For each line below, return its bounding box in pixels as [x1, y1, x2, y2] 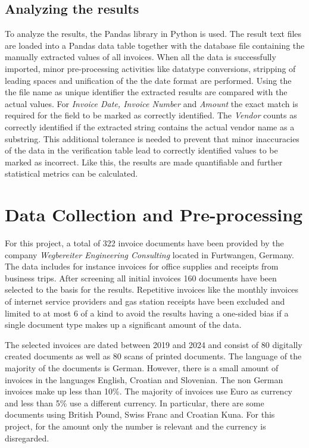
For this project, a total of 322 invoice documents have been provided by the [5, 237, 284, 249]
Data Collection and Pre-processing [5, 202, 303, 227]
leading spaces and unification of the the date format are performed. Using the [5, 74, 292, 86]
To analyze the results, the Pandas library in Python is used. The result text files [5, 27, 302, 40]
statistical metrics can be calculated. [5, 167, 138, 180]
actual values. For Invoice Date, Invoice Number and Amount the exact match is [5, 97, 298, 109]
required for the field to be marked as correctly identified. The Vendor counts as [5, 109, 297, 121]
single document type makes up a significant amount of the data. [5, 318, 242, 331]
